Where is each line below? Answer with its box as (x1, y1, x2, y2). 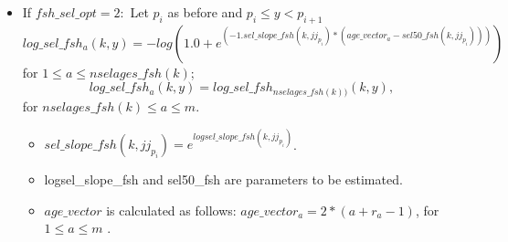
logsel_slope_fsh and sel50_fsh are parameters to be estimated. (44, 170, 403, 188)
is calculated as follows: (106, 200, 237, 219)
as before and (167, 3, 243, 21)
